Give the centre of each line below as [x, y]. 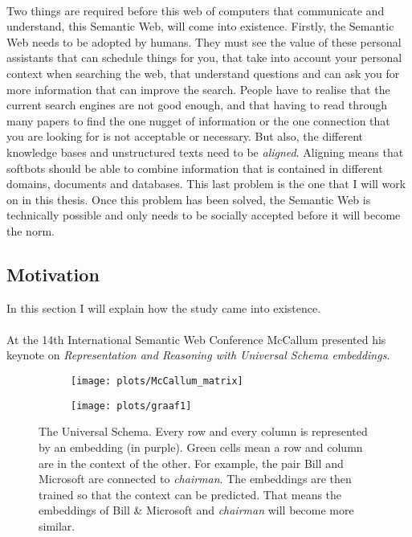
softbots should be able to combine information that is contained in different [195, 168]
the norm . [31, 230]
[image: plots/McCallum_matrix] [157, 381]
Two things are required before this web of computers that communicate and [196, 10]
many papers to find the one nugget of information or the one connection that [198, 120]
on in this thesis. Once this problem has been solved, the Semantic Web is [189, 199]
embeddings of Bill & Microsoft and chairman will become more [196, 510]
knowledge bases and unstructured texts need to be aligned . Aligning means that [205, 152]
